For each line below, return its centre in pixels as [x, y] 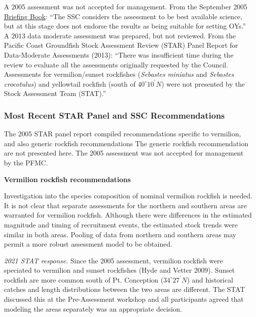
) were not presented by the [203, 83]
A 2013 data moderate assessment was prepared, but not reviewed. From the [120, 35]
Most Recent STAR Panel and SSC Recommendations [114, 115]
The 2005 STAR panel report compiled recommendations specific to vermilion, [123, 134]
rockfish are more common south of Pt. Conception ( [84, 279]
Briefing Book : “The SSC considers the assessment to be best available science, [123, 16]
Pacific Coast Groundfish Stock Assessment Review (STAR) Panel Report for [121, 45]
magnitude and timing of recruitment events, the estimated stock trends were [121, 224]
